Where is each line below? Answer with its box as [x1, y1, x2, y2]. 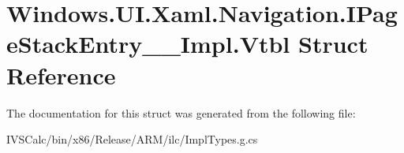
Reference [6, 58, 116, 91]
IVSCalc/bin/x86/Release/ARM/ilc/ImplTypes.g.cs [6, 131, 258, 147]
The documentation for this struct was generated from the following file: [6, 104, 356, 121]
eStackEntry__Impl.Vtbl [6, 28, 290, 60]
